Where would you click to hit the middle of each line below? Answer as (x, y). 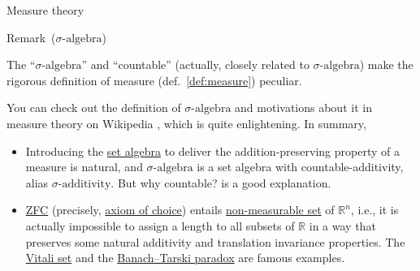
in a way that (342, 225)
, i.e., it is (375, 210)
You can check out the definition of (94, 108)
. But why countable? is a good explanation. (221, 182)
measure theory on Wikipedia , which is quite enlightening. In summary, (186, 123)
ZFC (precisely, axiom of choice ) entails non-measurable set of (180, 210)
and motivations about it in (303, 108)
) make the (386, 65)
